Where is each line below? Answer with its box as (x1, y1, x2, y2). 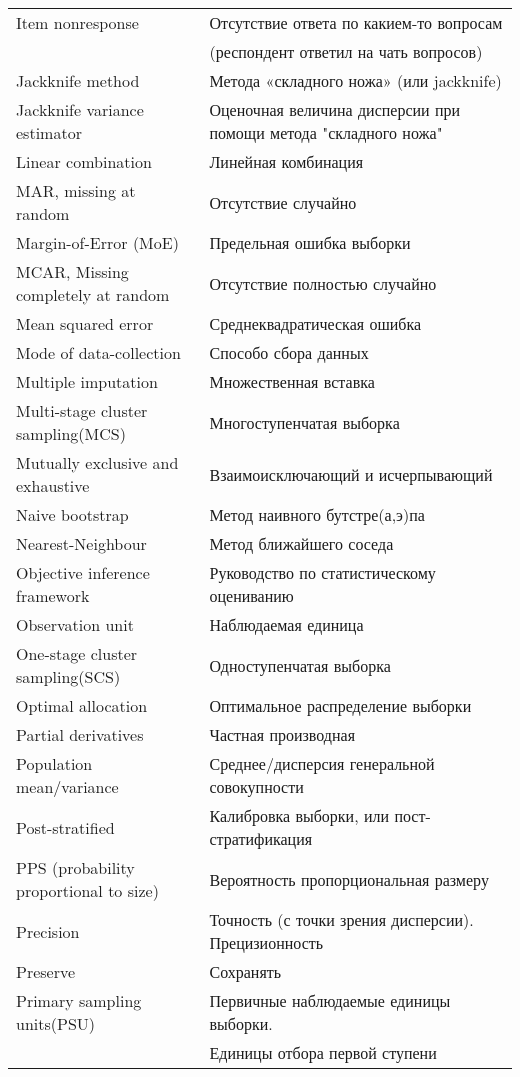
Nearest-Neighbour (16, 532, 147, 555)
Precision (16, 919, 80, 943)
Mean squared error (16, 312, 154, 335)
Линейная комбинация (209, 150, 364, 173)
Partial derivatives (16, 723, 144, 746)
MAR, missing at (16, 179, 136, 202)
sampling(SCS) (16, 665, 121, 688)
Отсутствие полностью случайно (209, 271, 437, 295)
